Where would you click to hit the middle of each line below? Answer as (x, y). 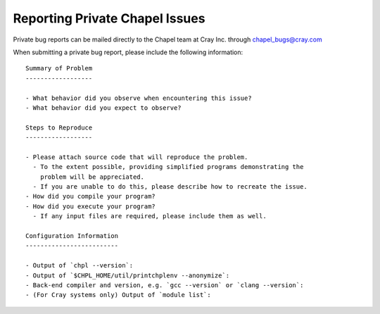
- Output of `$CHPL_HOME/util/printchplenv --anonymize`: (128, 275)
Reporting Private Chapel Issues (109, 18)
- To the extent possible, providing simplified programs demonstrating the (168, 167)
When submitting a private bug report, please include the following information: (128, 52)
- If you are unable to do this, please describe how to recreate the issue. (170, 187)
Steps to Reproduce (59, 127)
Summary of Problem (59, 68)
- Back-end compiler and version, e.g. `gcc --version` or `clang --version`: (165, 285)
